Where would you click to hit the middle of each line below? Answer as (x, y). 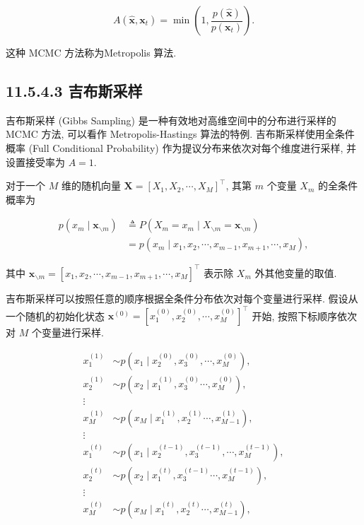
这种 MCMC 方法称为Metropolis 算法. (91, 52)
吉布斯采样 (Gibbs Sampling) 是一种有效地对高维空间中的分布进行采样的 (171, 120)
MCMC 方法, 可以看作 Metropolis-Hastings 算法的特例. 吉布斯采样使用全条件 (180, 134)
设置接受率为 (35, 161)
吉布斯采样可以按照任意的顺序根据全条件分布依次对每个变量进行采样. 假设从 (182, 298)
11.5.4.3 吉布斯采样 (74, 90)
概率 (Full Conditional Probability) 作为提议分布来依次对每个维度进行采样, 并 (181, 147)
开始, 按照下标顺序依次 (304, 315)
